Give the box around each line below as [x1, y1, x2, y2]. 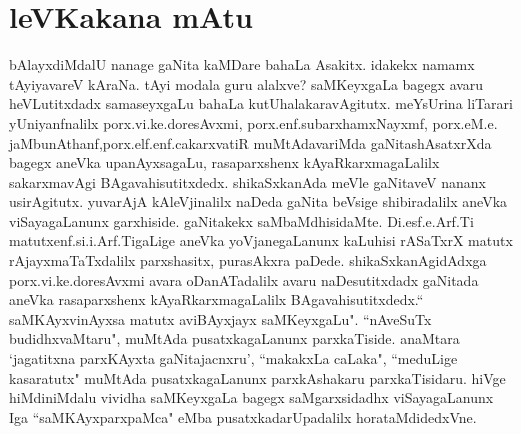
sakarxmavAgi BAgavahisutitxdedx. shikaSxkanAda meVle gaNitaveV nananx [9, 171, 486, 192]
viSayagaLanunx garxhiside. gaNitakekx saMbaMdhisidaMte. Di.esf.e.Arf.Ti [9, 210, 474, 231]
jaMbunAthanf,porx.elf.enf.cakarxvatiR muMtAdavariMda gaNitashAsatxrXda [9, 132, 492, 153]
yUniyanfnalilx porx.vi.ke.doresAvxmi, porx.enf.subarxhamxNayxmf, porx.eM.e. [9, 112, 498, 133]
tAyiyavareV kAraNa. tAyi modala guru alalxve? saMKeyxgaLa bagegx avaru [9, 73, 484, 94]
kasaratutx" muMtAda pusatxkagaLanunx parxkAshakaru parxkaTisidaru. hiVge [9, 367, 506, 388]
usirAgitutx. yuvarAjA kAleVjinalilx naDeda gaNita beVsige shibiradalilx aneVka [9, 191, 508, 212]
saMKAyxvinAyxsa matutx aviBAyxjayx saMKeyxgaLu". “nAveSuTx [9, 308, 432, 329]
